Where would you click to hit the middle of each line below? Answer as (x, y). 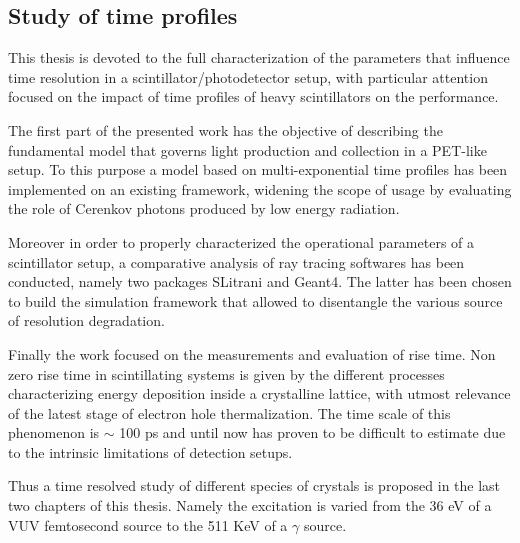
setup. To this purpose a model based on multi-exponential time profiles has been (258, 169)
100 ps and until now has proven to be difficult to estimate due (312, 432)
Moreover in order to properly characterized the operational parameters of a (241, 241)
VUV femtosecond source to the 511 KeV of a (148, 524)
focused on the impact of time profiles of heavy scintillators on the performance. (253, 96)
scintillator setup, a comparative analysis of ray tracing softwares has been (236, 261)
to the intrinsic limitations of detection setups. (150, 451)
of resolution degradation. (86, 320)
